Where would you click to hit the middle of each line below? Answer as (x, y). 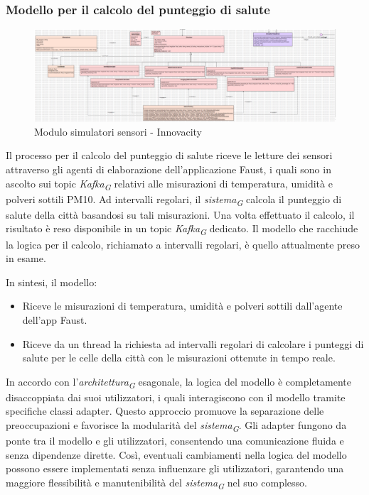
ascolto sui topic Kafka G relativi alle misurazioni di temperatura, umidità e (169, 184)
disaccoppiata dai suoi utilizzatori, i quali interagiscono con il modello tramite (176, 397)
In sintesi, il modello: (52, 282)
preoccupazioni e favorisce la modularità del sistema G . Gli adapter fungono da (176, 426)
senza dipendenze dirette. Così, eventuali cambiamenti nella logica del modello (176, 454)
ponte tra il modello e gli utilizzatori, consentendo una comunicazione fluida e (175, 441)
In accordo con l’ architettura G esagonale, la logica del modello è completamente (178, 382)
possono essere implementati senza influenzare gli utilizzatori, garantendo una (175, 468)
